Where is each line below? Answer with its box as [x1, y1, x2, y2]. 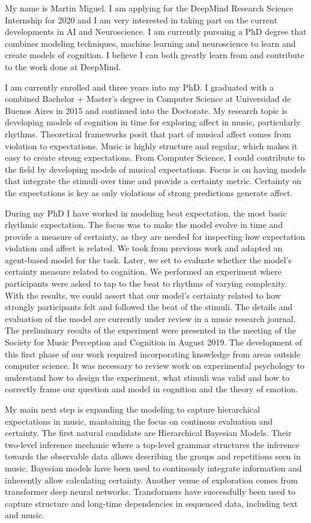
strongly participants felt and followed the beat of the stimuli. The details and [5, 300, 293, 313]
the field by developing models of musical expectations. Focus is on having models [5, 163, 306, 175]
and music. [5, 509, 44, 521]
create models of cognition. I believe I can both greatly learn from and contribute [5, 49, 304, 61]
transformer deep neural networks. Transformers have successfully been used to [5, 485, 295, 498]
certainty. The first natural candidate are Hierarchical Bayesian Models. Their [5, 426, 292, 439]
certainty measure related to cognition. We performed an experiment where [5, 265, 282, 278]
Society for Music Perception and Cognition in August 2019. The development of [5, 336, 303, 348]
